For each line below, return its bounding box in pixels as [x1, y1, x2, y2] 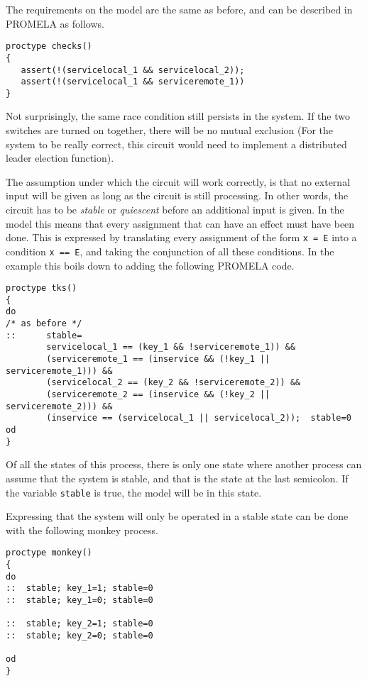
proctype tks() [6, 283, 77, 294]
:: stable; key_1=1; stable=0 [6, 583, 153, 594]
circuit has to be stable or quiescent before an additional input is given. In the [6, 202, 344, 217]
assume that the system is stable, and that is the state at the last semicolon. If [6, 470, 349, 485]
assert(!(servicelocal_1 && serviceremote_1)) [21, 77, 245, 87]
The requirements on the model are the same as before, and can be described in [6, 2, 353, 16]
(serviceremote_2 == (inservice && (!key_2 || [46, 389, 270, 400]
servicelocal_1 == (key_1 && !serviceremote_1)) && [46, 342, 296, 353]
